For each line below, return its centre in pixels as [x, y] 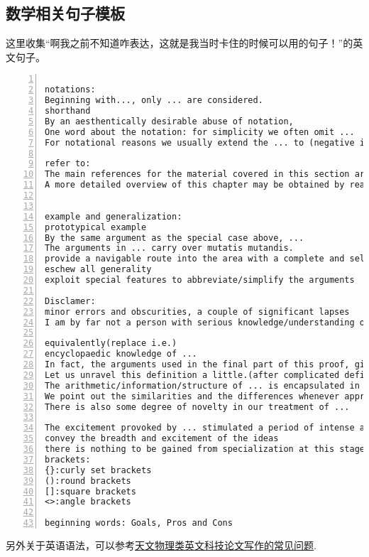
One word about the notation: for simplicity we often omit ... [200, 132]
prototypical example [96, 227]
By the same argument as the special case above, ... [175, 238]
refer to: [68, 164]
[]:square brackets [90, 491]
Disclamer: [70, 301]
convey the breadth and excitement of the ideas [162, 439]
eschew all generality [98, 270]
